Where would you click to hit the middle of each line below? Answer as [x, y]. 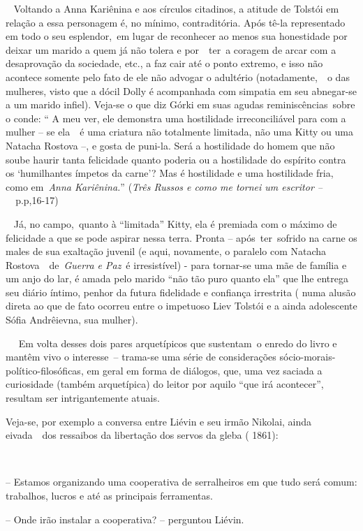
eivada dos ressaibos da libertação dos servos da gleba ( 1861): [142, 435]
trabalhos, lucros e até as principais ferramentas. [109, 495]
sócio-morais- [308, 357]
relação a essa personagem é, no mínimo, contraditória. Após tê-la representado [176, 22]
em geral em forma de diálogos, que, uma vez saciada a [205, 370]
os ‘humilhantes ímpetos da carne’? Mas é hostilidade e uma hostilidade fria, [170, 173]
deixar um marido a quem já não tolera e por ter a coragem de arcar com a [171, 49]
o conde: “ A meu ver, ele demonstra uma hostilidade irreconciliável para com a [176, 118]
